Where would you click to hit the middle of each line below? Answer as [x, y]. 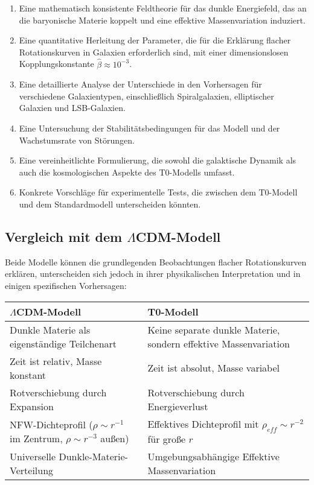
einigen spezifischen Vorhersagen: [66, 285]
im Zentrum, [36, 438]
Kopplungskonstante [56, 64]
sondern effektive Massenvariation [219, 343]
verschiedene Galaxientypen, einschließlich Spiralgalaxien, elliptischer [146, 96]
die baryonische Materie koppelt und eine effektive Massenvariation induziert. [162, 20]
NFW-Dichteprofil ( [51, 424]
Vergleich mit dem [64, 236]
